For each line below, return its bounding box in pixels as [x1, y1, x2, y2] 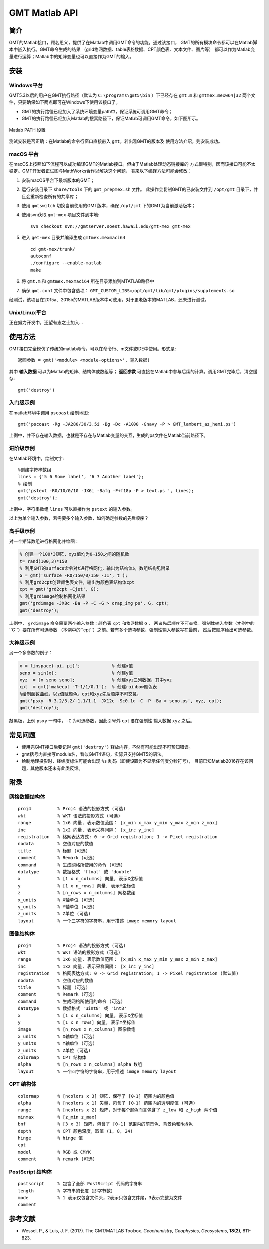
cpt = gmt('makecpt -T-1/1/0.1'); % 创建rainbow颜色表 [19, 684, 157, 690]
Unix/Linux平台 [9, 309, 47, 316]
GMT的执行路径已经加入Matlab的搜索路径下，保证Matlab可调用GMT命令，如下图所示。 [21, 115, 201, 122]
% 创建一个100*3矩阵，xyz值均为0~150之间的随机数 [19, 551, 130, 557]
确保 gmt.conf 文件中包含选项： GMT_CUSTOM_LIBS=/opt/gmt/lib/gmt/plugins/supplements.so [21, 287, 235, 293]
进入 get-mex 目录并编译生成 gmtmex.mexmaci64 [21, 235, 126, 241]
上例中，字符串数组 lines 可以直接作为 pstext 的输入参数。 [9, 506, 135, 512]
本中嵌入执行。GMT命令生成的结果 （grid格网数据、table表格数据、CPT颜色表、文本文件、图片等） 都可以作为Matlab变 [9, 46, 255, 52]
